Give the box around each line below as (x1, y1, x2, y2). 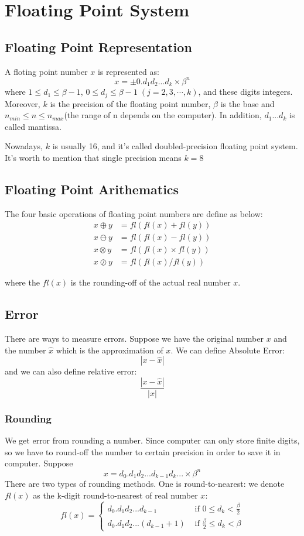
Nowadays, (5, 140, 43, 152)
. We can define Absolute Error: (170, 343, 285, 356)
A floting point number (5, 65, 88, 77)
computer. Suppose (5, 457, 73, 469)
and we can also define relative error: (5, 365, 137, 377)
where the (5, 276, 40, 288)
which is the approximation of (56, 343, 163, 356)
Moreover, (5, 97, 40, 109)
